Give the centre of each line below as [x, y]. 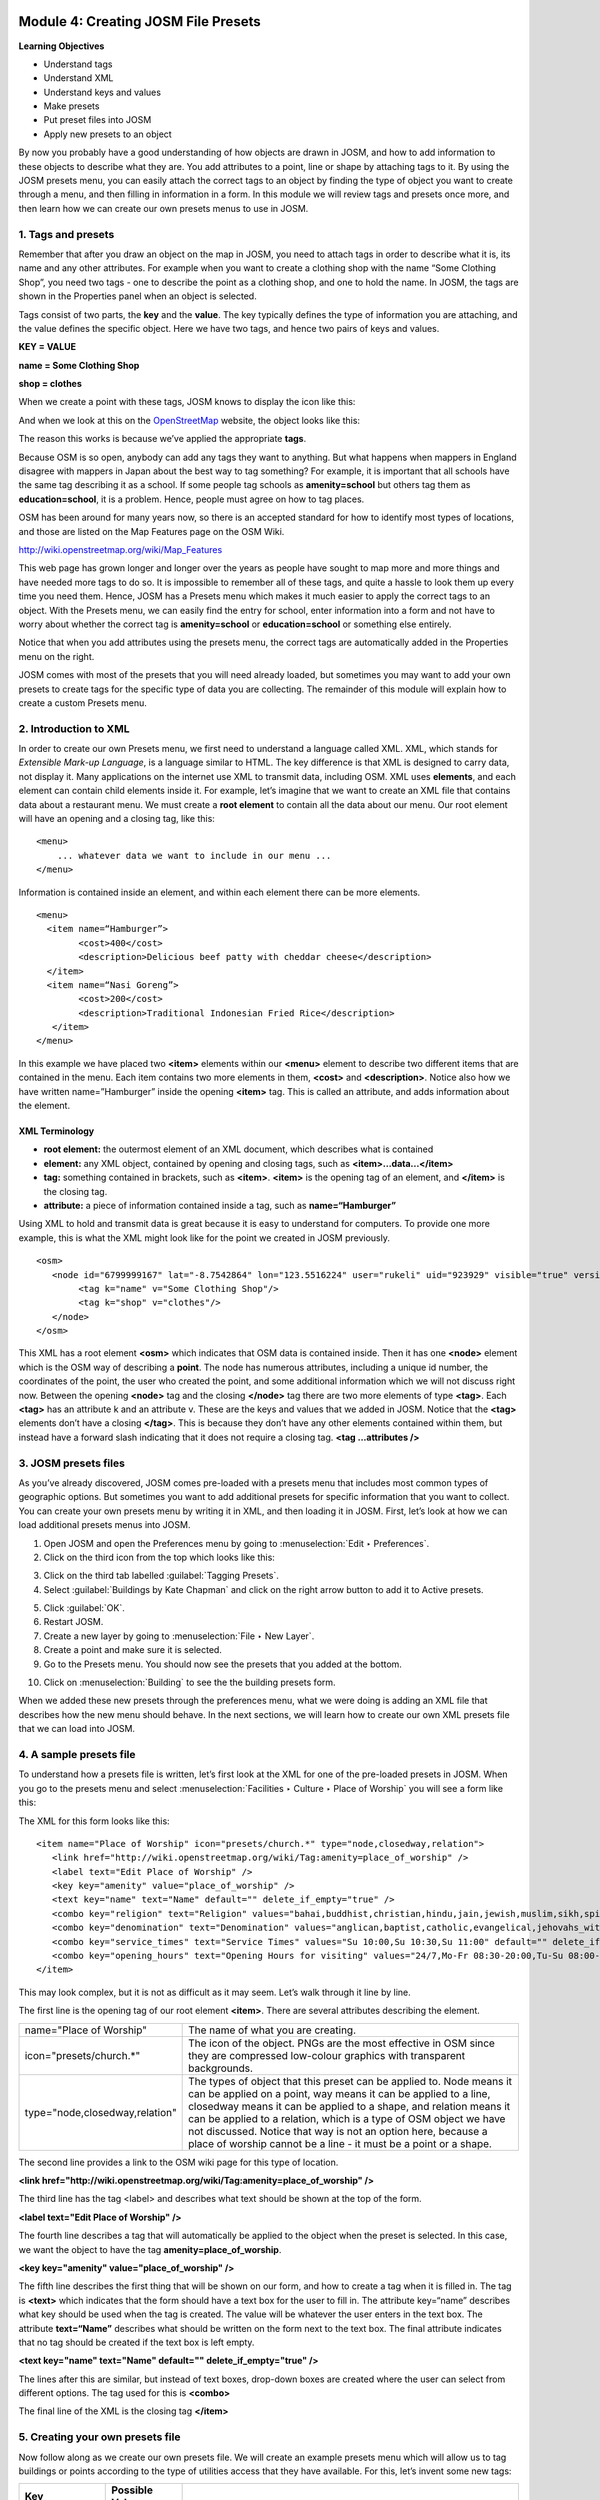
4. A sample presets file [77, 1754]
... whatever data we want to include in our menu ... [194, 855]
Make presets [71, 106]
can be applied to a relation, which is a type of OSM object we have [347, 2118]
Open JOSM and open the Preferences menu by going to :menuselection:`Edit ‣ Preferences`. [236, 1543]
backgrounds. [221, 2068]
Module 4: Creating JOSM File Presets [139, 21]
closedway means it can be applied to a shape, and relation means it [349, 2106]
